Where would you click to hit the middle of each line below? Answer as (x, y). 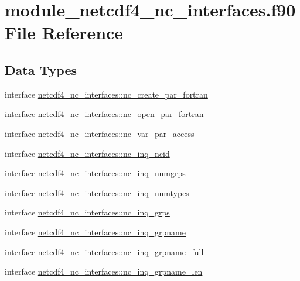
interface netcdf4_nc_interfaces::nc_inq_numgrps (95, 173)
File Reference (64, 32)
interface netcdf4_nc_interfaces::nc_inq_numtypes (97, 192)
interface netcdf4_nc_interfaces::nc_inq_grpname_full (104, 251)
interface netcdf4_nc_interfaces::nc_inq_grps (87, 212)
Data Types (41, 69)
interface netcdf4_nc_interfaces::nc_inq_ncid (87, 153)
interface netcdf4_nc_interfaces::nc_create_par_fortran (106, 94)
